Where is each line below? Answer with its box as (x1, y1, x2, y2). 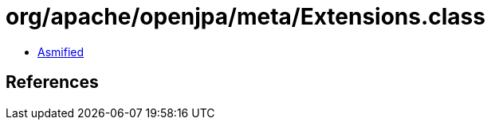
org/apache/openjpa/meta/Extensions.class (6, 3, 485, 30)
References (6, 72, 99, 93)
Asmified (37, 44, 84, 59)
